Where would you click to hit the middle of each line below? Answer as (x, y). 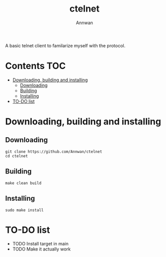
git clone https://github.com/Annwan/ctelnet (54, 151)
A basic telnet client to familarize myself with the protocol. (65, 45)
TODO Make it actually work (41, 249)
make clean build (23, 183)
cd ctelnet (17, 156)
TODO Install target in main (40, 244)
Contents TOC (35, 66)
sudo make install (24, 210)
